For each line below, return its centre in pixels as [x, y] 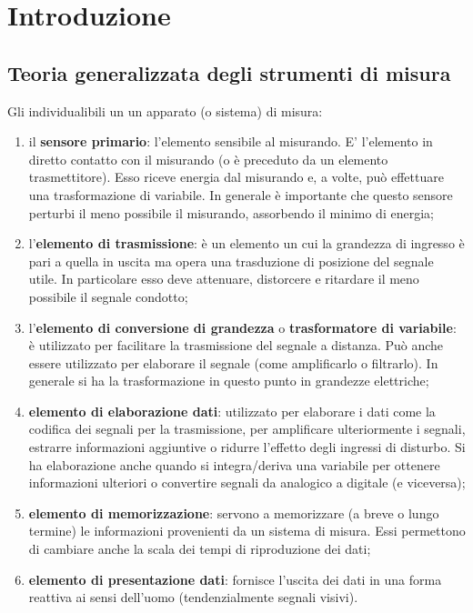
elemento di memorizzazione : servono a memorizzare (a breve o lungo [234, 513]
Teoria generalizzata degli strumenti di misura [229, 72]
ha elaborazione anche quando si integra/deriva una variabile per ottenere [234, 464]
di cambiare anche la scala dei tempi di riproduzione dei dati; [200, 549]
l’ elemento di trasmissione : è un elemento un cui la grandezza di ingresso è [247, 243]
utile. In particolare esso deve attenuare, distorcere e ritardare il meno [224, 279]
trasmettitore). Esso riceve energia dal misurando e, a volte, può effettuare [236, 177]
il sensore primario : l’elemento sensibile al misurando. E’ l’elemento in [231, 141]
